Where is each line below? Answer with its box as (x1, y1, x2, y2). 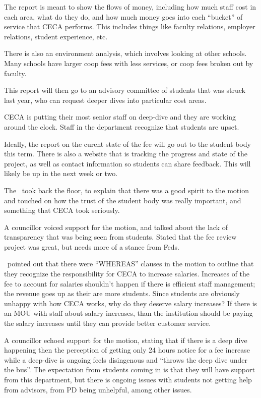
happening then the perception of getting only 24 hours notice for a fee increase (4, 345, 250, 355)
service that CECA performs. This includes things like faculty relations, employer (4, 21, 255, 32)
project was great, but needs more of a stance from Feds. (4, 241, 179, 252)
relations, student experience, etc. (4, 31, 108, 41)
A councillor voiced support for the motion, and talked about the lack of (4, 221, 228, 232)
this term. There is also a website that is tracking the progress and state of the (4, 148, 247, 159)
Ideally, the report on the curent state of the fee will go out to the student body (4, 138, 251, 149)
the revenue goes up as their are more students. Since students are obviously (4, 288, 240, 299)
